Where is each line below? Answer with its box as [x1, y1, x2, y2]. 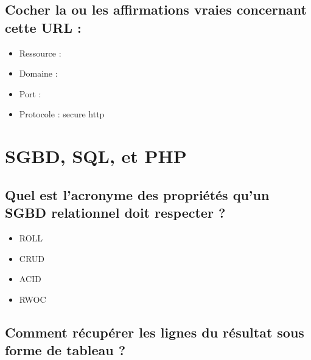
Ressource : [19, 46, 61, 59]
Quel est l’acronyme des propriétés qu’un [5, 185, 270, 204]
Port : [19, 87, 41, 100]
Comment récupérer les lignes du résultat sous [5, 322, 304, 341]
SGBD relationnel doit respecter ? [5, 203, 226, 222]
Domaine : [19, 67, 58, 80]
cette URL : [5, 18, 82, 36]
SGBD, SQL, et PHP [5, 144, 187, 168]
